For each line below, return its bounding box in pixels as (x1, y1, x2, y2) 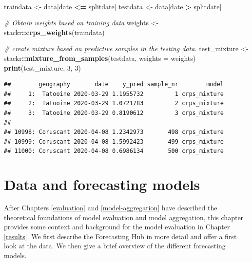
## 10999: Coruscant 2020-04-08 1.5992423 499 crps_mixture (4, 138, 224, 145)
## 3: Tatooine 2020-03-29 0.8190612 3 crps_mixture (4, 109, 224, 116)
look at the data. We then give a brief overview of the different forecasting (4, 241, 226, 251)
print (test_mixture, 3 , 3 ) (4, 62, 81, 73)
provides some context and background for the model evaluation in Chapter (4, 222, 230, 232)
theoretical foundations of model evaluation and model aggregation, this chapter (4, 212, 244, 222)
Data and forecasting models (4, 174, 200, 194)
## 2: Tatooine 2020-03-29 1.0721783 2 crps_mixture (4, 100, 224, 107)
